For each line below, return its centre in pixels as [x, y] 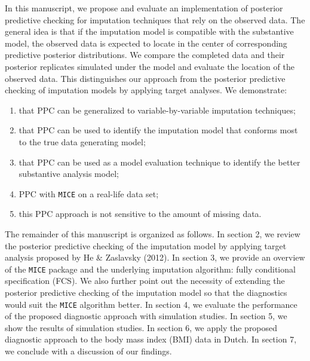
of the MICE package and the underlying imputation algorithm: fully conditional [150, 269]
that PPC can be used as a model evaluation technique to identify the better [159, 162]
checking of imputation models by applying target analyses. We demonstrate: [146, 90]
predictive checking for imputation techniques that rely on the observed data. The [155, 19]
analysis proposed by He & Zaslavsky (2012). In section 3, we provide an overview [155, 257]
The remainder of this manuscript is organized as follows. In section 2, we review [153, 233]
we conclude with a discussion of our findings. [88, 351]
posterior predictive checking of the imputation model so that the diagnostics [146, 292]
